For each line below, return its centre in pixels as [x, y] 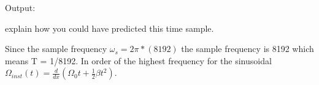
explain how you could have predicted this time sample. [110, 28]
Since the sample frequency [56, 49]
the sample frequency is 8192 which [248, 49]
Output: [20, 7]
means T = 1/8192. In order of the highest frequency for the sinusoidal [138, 60]
